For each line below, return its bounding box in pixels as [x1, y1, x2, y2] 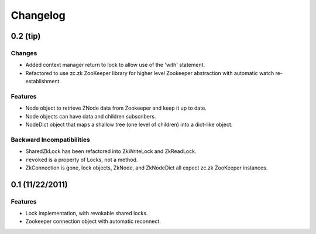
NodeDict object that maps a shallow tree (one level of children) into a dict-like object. [25, 121, 233, 128]
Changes [11, 49, 37, 57]
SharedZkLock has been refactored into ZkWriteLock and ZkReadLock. [25, 148, 197, 155]
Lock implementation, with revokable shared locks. [25, 210, 148, 217]
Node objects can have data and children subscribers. [25, 113, 156, 120]
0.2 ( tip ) [11, 31, 41, 41]
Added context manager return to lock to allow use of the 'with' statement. [25, 62, 205, 69]
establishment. [25, 78, 61, 85]
